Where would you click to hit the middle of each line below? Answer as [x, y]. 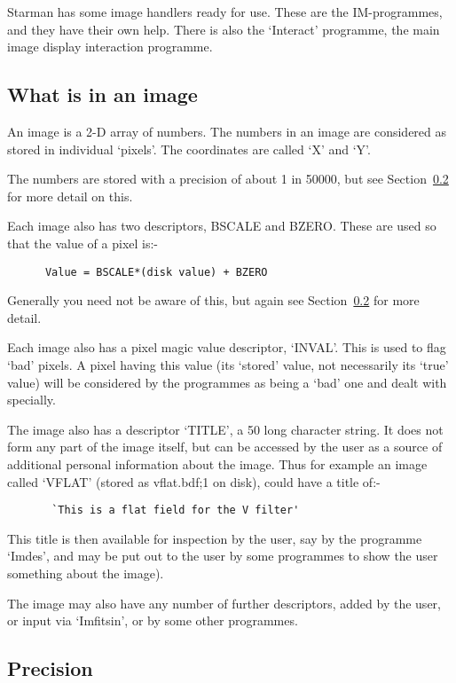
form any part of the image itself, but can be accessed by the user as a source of [225, 447]
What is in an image [102, 94]
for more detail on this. [70, 196]
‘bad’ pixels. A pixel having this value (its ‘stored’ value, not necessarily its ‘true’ [228, 364]
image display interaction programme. [110, 47]
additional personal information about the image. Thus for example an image [217, 463]
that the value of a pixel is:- [83, 243]
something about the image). [86, 573]
